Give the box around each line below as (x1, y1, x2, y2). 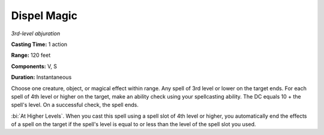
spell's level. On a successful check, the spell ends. (11, 102, 139, 109)
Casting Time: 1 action (11, 41, 68, 48)
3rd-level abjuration (11, 30, 61, 37)
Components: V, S (11, 63, 57, 70)
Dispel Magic (11, 9, 78, 22)
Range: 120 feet (11, 51, 51, 59)
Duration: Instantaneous (11, 73, 72, 81)
